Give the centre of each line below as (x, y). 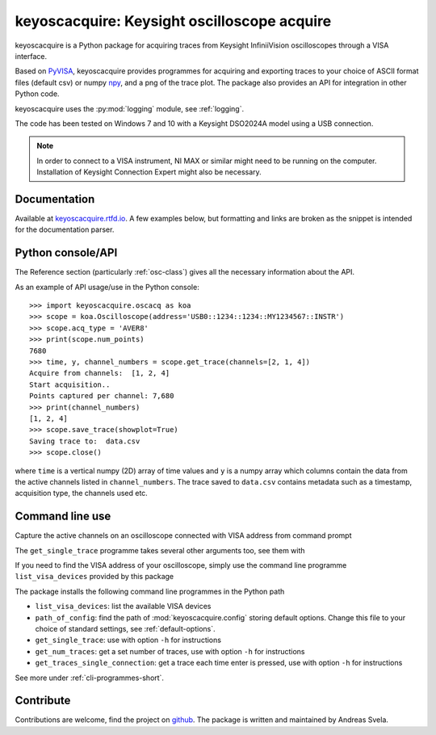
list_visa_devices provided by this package (94, 577)
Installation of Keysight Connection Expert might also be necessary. (149, 172)
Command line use (63, 517)
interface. (31, 56)
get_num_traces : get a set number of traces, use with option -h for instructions (170, 651)
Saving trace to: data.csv (85, 441)
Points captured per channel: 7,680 (102, 396)
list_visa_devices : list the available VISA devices (123, 607)
